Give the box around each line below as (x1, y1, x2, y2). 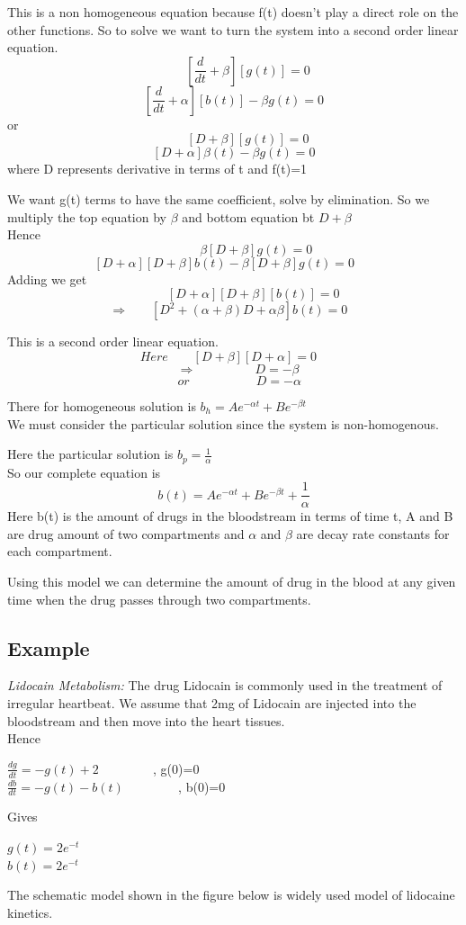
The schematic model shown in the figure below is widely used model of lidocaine (7, 885, 455, 904)
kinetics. (7, 903, 53, 921)
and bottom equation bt (182, 207, 315, 226)
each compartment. (7, 542, 112, 561)
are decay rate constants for (296, 524, 450, 543)
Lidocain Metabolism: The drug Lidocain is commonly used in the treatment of (7, 676, 443, 695)
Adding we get (7, 269, 87, 288)
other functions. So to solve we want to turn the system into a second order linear (7, 20, 459, 39)
